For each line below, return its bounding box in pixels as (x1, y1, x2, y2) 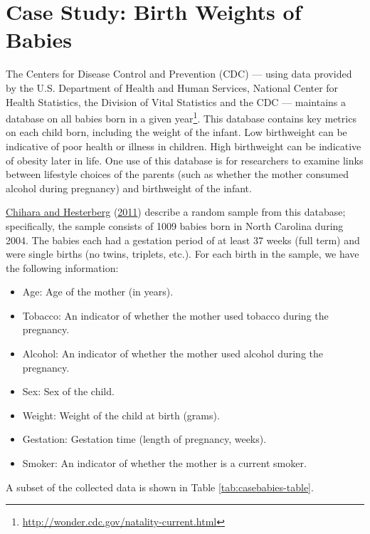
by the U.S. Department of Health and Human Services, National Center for (6, 80, 339, 95)
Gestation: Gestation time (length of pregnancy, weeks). (22, 431, 267, 446)
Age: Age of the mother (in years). (22, 284, 174, 299)
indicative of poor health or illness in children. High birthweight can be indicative (6, 138, 361, 153)
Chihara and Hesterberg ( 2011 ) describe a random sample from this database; (6, 204, 346, 219)
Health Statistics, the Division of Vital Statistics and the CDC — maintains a (6, 94, 347, 109)
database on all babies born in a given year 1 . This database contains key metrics (6, 109, 356, 125)
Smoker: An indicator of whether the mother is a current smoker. (22, 456, 307, 471)
